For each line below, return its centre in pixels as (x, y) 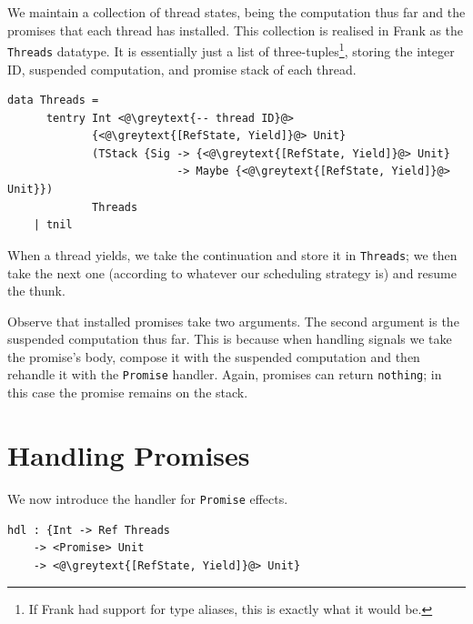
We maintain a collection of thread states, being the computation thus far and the (236, 12)
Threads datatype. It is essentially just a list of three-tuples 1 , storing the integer (231, 50)
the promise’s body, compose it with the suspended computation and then (214, 356)
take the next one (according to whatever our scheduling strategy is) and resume (232, 272)
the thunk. (36, 291)
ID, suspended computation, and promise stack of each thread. (182, 69)
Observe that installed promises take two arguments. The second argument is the (233, 321)
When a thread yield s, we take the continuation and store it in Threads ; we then (232, 254)
